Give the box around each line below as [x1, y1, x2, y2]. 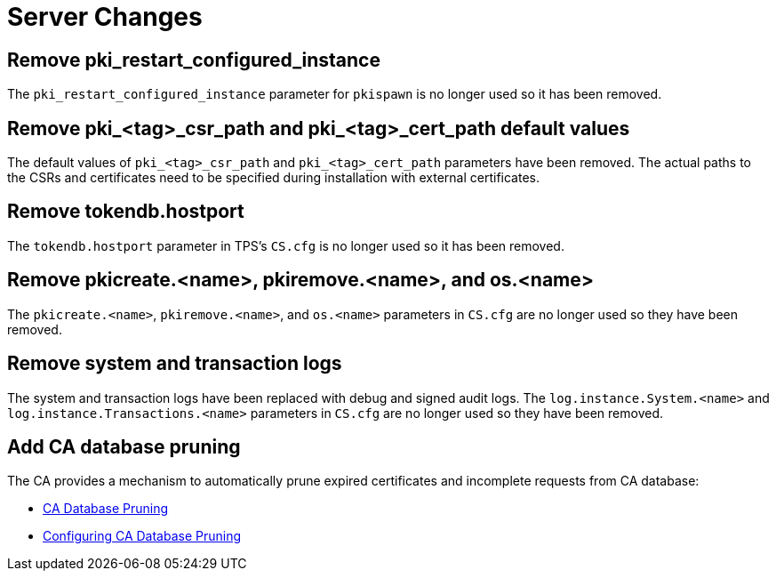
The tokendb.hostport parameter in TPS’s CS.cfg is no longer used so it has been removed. [7, 237, 564, 253]
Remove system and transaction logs [7, 352, 342, 375]
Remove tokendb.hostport [7, 200, 244, 223]
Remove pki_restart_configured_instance [7, 48, 380, 71]
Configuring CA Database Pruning [43, 528, 242, 544]
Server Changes [7, 2, 203, 32]
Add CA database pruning [7, 435, 241, 458]
